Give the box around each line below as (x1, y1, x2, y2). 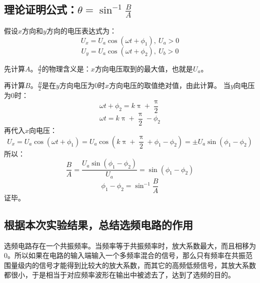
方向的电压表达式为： (46, 25, 116, 36)
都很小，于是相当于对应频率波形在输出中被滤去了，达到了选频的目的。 (4, 269, 235, 280)
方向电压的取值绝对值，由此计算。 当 (108, 80, 230, 90)
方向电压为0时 (59, 80, 105, 90)
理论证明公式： (4, 1, 77, 17)
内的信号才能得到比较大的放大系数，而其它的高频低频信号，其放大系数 (24, 259, 256, 270)
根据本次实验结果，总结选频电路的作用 (4, 216, 193, 232)
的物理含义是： (41, 63, 91, 73)
